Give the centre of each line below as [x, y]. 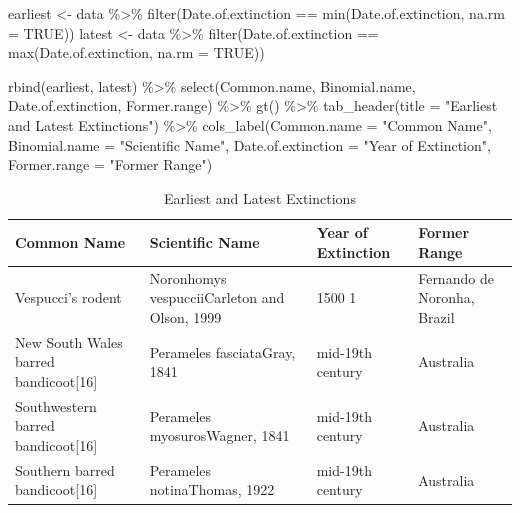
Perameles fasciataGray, [222, 351]
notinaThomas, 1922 [212, 489]
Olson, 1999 [185, 316]
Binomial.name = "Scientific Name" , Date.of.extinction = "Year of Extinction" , [249, 144]
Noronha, [446, 297]
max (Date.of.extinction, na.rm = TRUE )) [136, 52]
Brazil [436, 316]
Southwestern [56, 405]
